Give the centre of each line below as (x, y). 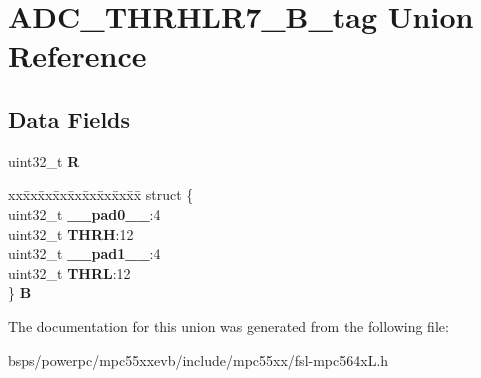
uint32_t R (44, 160)
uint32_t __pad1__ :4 (84, 253)
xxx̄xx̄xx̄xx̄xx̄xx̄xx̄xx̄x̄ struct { (101, 194)
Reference (77, 55)
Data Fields (69, 118)
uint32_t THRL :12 (69, 272)
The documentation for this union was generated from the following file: (228, 325)
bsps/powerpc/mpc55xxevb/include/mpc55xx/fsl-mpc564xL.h (198, 359)
